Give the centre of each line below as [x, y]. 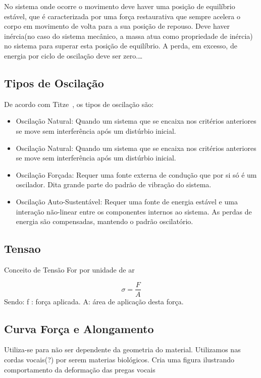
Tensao [22, 249]
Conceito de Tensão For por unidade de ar [69, 269]
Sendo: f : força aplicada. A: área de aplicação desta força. [94, 301]
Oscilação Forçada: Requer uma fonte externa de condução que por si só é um [136, 174]
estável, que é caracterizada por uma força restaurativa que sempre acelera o [122, 16]
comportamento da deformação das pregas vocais [80, 369]
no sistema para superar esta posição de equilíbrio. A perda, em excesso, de [121, 46]
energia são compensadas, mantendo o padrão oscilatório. [105, 221]
